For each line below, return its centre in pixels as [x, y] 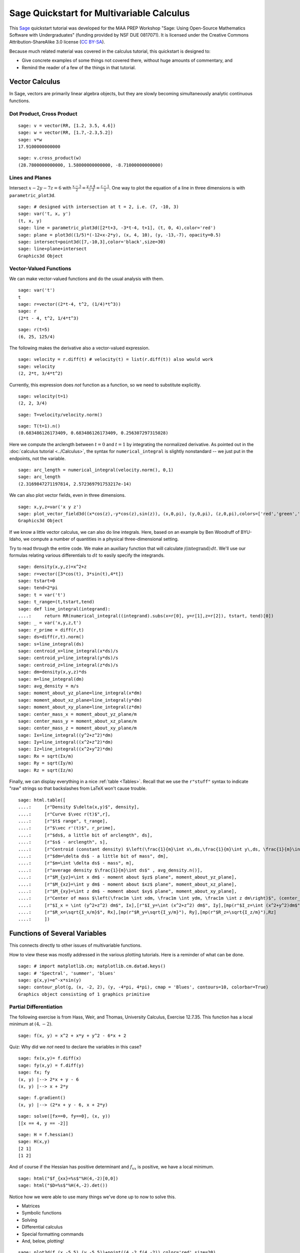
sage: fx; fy [34, 1072]
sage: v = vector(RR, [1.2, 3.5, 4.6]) [67, 126]
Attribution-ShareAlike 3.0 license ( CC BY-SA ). [57, 42]
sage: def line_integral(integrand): [64, 609]
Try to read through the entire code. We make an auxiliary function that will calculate [96, 548]
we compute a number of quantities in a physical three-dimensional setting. [101, 539]
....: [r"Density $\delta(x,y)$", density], [79, 807]
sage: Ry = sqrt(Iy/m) [46, 763]
